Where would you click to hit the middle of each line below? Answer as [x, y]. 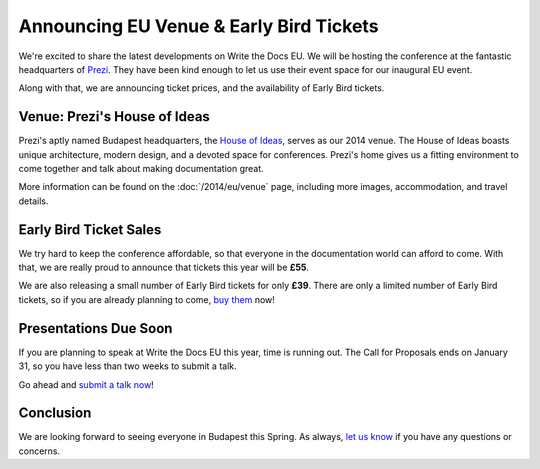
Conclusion [55, 413]
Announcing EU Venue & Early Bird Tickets [198, 26]
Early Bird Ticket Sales [90, 229]
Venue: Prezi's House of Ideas [114, 116]
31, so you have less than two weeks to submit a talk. [127, 366]
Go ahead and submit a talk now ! [86, 384]
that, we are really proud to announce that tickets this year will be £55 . [164, 267]
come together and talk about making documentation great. [141, 169]
